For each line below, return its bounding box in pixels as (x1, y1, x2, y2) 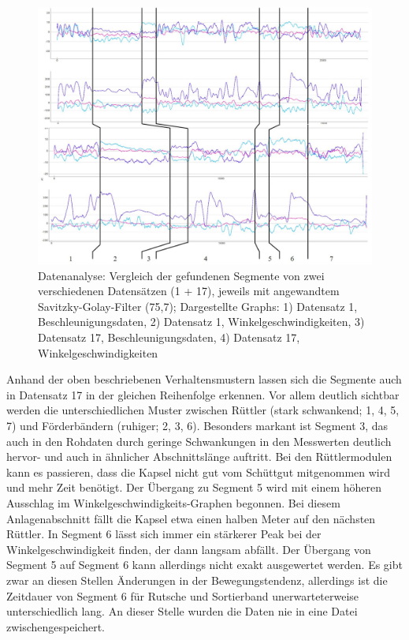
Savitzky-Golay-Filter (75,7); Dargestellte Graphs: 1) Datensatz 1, (38, 298, 358, 314)
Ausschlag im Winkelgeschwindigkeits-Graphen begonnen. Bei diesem (6, 495, 340, 511)
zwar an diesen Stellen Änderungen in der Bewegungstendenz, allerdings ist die (6, 571, 388, 588)
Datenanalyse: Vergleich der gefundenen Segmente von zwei (38, 267, 325, 283)
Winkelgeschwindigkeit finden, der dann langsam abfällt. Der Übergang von (6, 541, 371, 557)
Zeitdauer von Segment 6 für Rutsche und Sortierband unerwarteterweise (6, 587, 359, 604)
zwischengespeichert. (6, 618, 106, 634)
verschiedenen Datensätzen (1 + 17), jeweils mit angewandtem (38, 283, 340, 299)
